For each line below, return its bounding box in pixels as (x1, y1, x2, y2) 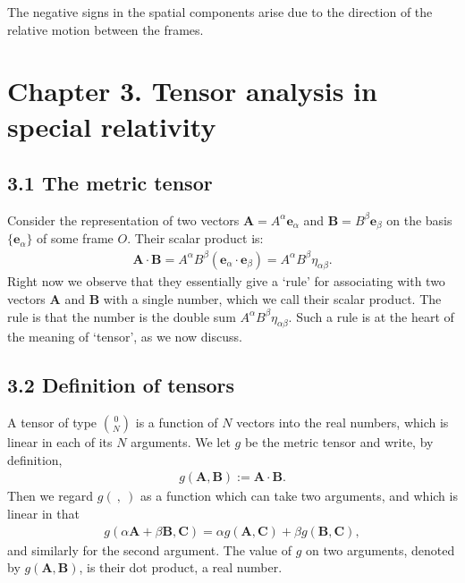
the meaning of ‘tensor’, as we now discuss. (7, 327, 242, 346)
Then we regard (7, 486, 94, 505)
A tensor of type (7, 413, 97, 432)
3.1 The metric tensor (7, 169, 213, 197)
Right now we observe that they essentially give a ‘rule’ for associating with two (7, 272, 445, 291)
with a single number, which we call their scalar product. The (103, 289, 442, 308)
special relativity (7, 107, 216, 144)
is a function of (135, 413, 218, 432)
